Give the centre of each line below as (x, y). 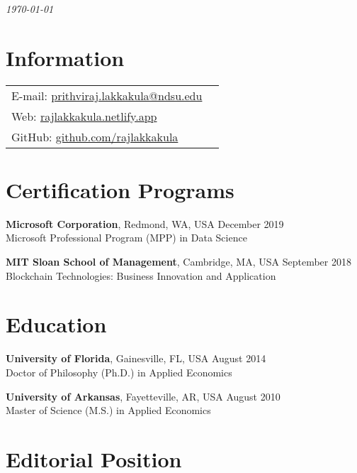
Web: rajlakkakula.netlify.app (84, 116)
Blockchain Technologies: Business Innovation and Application (141, 275)
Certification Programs (120, 189)
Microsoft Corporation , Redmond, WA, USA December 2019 (145, 223)
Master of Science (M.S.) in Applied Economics (108, 410)
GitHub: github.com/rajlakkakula (95, 136)
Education (56, 324)
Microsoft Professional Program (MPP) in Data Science (126, 238)
